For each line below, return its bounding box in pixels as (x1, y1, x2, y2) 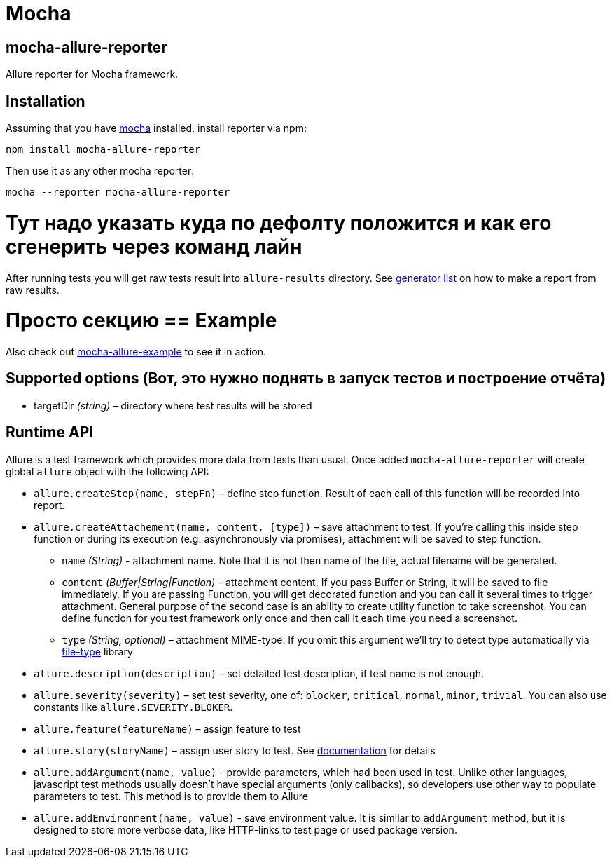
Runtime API (6, 423, 94, 442)
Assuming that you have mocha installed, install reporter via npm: (6, 122, 307, 135)
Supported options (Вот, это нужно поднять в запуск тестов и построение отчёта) (6, 369, 606, 388)
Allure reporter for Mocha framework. (6, 68, 179, 81)
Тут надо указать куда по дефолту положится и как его (6, 210, 552, 235)
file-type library (62, 645, 133, 658)
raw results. (6, 283, 60, 296)
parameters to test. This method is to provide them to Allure (34, 789, 308, 802)
